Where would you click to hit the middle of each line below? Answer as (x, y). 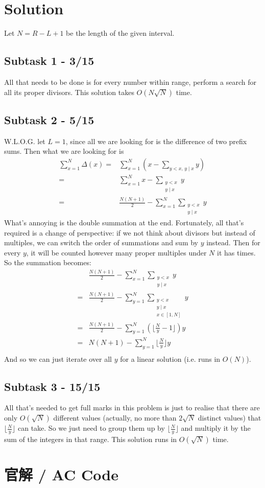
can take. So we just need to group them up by (91, 428)
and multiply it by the (216, 428)
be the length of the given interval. (120, 33)
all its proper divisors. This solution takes (69, 92)
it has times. (236, 252)
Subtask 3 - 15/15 (52, 386)
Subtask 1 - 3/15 (49, 61)
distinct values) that (230, 418)
